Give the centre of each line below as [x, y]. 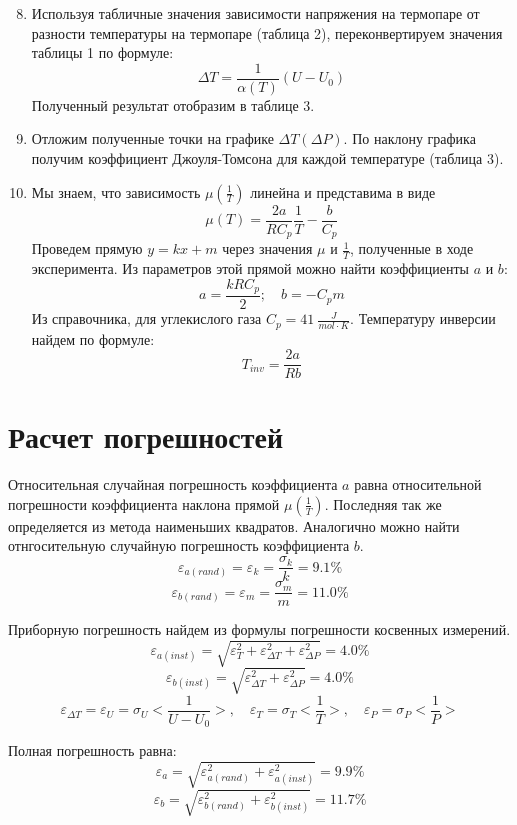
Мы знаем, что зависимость [116, 191]
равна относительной [418, 484]
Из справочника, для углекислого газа [146, 318]
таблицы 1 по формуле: [102, 52]
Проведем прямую [87, 248]
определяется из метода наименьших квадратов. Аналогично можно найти [234, 525]
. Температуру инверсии [423, 318]
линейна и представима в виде [343, 191]
